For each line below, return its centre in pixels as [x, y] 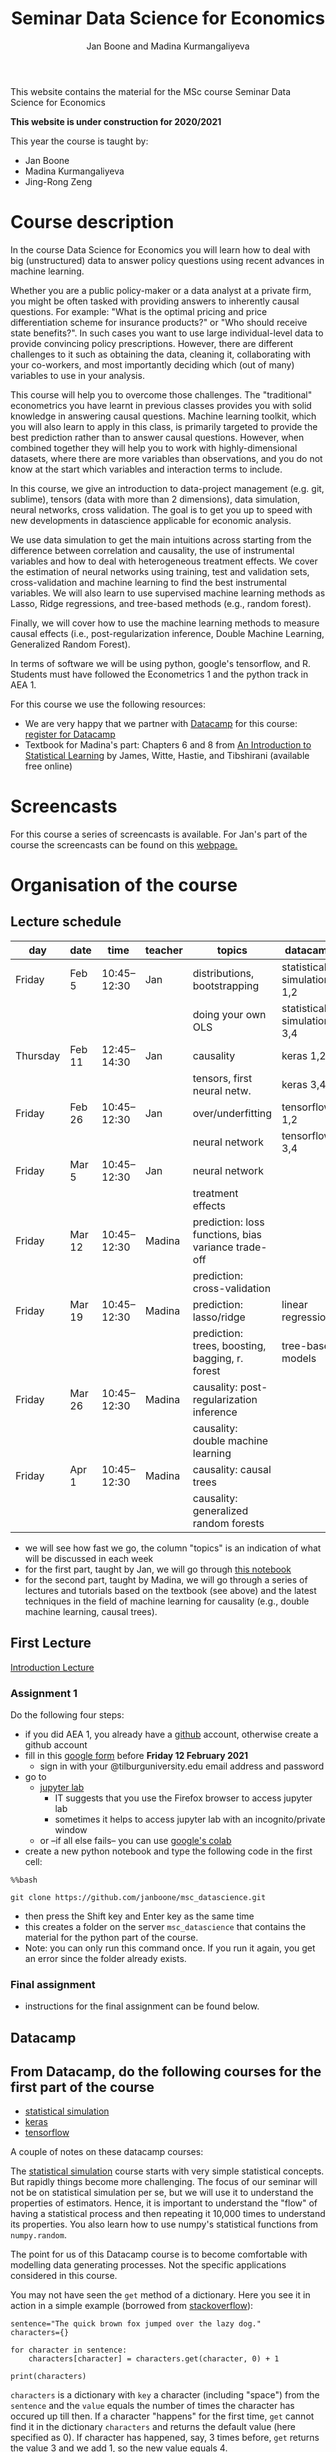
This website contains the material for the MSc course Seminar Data [151, 91]
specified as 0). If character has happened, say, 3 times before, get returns [165, 2438]
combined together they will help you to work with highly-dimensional [154, 448]
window [71, 1829]
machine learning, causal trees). [91, 1611]
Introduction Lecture [52, 1667]
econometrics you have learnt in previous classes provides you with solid [161, 405]
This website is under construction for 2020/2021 [116, 121]
